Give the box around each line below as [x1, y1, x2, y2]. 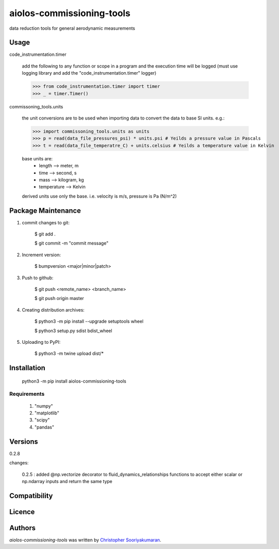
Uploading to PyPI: [22, 339, 60, 345]
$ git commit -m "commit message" [34, 240, 109, 247]
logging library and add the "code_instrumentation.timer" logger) [22, 70, 157, 76]
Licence [9, 507, 35, 516]
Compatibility [9, 492, 53, 500]
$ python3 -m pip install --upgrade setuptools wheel [34, 318, 144, 325]
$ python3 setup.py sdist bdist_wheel [34, 328, 113, 334]
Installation [9, 363, 45, 373]
